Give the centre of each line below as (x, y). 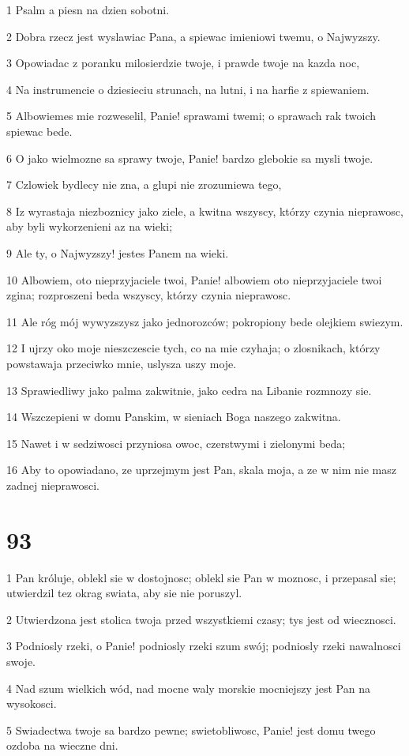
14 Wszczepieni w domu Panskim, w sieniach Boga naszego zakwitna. (174, 417)
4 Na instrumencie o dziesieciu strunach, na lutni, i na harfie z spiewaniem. (188, 89)
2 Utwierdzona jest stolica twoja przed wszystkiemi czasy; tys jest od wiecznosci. (201, 619)
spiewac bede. (39, 131)
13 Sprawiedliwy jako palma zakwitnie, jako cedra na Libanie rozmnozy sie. (189, 390)
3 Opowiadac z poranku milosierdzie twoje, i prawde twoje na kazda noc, (183, 63)
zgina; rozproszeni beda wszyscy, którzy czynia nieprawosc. (149, 295)
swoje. (21, 661)
